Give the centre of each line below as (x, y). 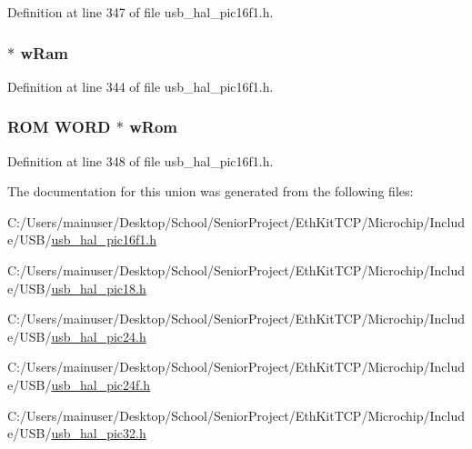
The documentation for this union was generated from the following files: (211, 191)
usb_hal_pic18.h (99, 288)
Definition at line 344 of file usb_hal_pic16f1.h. (141, 86)
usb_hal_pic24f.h (101, 384)
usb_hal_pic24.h (99, 336)
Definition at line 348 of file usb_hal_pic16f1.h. (141, 160)
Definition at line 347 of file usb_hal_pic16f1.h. (141, 12)
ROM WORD (59, 127)
